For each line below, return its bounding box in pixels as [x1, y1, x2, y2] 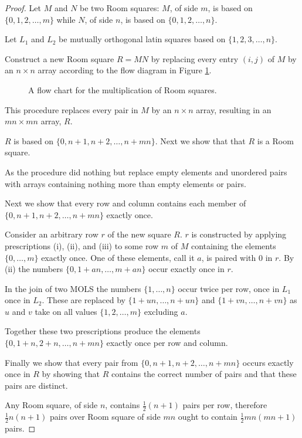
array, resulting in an [196, 103, 272, 116]
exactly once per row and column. [106, 337, 228, 349]
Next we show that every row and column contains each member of [5, 197, 246, 209]
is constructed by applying [191, 228, 287, 240]
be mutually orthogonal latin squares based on [59, 33, 226, 45]
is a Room [257, 134, 294, 147]
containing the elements [191, 239, 276, 252]
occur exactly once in [148, 263, 225, 275]
